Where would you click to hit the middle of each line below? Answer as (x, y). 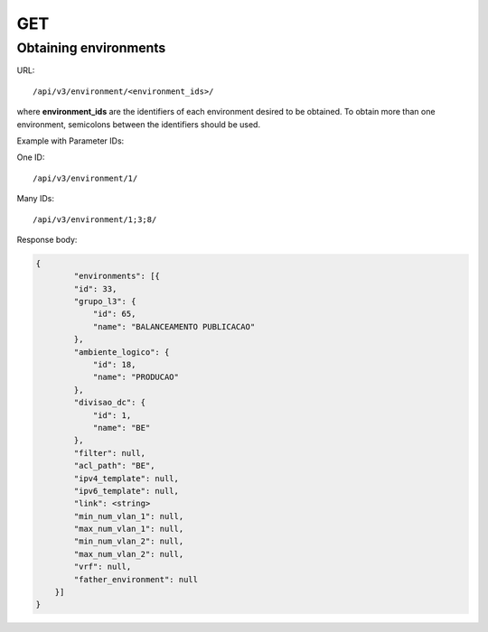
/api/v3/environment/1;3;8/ (95, 219)
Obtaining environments (91, 48)
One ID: (31, 157)
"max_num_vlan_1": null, (129, 529)
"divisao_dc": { (110, 403)
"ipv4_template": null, (127, 478)
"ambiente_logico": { (122, 352)
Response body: (47, 239)
